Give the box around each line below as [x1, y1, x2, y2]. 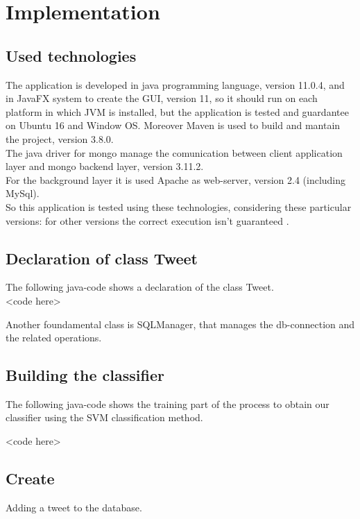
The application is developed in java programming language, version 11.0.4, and [6, 77, 345, 92]
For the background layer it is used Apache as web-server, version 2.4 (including [6, 172, 346, 187]
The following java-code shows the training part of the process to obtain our [6, 396, 329, 411]
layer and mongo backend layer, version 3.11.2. [6, 159, 204, 173]
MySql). [6, 186, 40, 201]
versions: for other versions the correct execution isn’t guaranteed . [6, 213, 289, 228]
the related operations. [6, 330, 102, 345]
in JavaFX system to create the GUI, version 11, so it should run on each [6, 91, 318, 105]
